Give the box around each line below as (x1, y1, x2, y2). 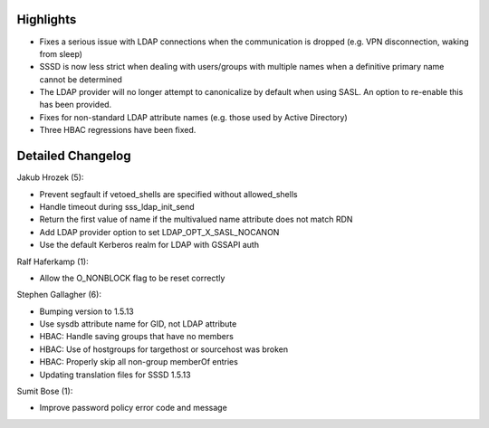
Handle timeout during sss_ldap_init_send (39, 201, 195, 212)
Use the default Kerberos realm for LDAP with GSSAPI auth (39, 240, 260, 251)
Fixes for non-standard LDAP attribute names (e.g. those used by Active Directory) (39, 111, 348, 122)
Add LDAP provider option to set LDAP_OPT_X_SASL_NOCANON (39, 226, 280, 237)
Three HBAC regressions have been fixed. (39, 125, 197, 136)
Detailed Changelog (16, 148, 131, 164)
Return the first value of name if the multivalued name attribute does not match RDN (39, 214, 353, 225)
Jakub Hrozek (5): (16, 172, 84, 183)
